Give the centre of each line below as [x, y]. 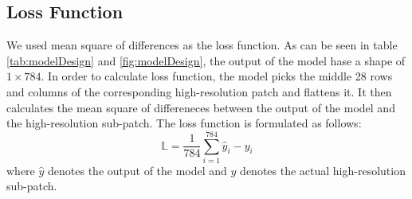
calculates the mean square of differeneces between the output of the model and [201, 107]
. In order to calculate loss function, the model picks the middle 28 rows [217, 76]
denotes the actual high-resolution [323, 170]
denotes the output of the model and [137, 170]
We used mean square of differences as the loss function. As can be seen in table [202, 45]
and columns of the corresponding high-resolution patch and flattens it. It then [199, 91]
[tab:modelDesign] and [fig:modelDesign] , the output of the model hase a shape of [206, 60]
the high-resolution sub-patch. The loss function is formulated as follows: [184, 123]
